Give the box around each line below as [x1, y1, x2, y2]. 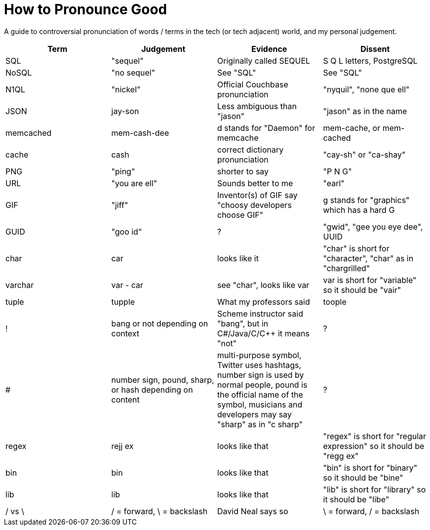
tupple [111, 296, 135, 307]
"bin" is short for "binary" [323, 462, 418, 473]
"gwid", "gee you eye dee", [323, 221, 423, 232]
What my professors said [217, 296, 310, 307]
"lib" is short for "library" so [323, 484, 426, 494]
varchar [5, 280, 34, 290]
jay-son [111, 106, 139, 116]
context [111, 328, 140, 338]
